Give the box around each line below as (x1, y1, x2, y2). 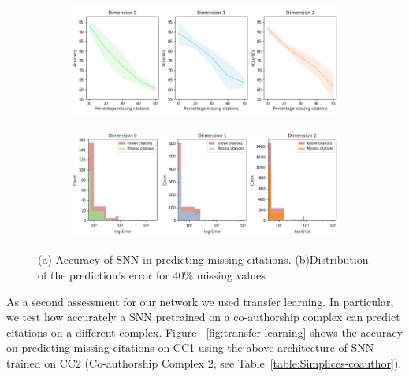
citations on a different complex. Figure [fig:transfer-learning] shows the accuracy (6, 323, 403, 340)
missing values (196, 266, 266, 283)
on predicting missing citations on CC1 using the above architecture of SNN (6, 339, 374, 356)
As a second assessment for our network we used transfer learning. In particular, (6, 293, 394, 309)
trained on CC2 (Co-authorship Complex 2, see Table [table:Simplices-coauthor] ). (6, 354, 402, 371)
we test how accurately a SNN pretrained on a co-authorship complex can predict (6, 309, 400, 325)
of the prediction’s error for (38, 266, 169, 283)
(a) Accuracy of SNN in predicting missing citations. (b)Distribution (38, 251, 369, 268)
